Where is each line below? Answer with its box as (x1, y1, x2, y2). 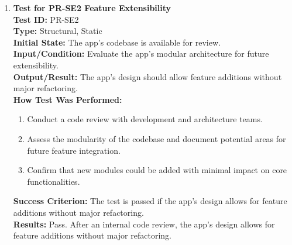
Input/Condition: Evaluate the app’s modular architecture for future (13, 47, 269, 60)
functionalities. (27, 175, 80, 187)
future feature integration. (27, 144, 121, 156)
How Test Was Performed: (13, 93, 122, 105)
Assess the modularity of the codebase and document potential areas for (27, 132, 286, 144)
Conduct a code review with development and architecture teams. (27, 113, 263, 125)
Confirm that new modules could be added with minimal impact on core (27, 164, 287, 176)
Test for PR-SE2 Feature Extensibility (13, 2, 171, 13)
